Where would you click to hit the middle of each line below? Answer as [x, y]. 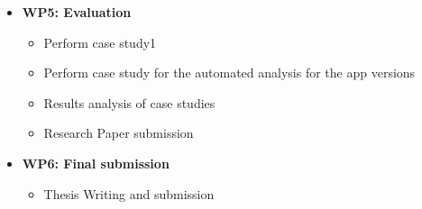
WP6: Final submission [96, 163]
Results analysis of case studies [129, 102]
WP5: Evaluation [77, 12]
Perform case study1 [100, 42]
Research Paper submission [119, 133]
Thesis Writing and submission [129, 193]
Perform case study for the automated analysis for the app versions [229, 73]
